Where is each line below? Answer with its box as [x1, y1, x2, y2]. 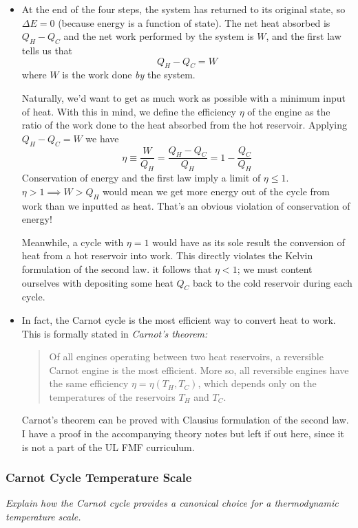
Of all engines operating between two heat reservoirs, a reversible [49, 349, 324, 364]
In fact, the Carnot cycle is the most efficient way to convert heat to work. [21, 312, 336, 327]
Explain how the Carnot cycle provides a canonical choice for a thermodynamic [6, 496, 339, 510]
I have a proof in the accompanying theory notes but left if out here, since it [21, 426, 344, 441]
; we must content [237, 261, 313, 276]
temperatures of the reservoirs [49, 389, 176, 404]
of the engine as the [247, 104, 330, 118]
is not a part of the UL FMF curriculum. [21, 439, 195, 454]
